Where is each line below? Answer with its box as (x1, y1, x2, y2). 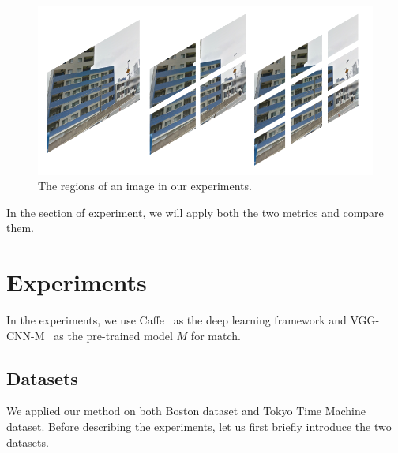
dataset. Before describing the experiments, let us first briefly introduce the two (6, 418, 392, 435)
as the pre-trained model (54, 327, 173, 343)
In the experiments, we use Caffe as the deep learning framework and (6, 312, 347, 328)
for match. (190, 327, 241, 343)
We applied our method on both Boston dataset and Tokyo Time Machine (6, 402, 366, 419)
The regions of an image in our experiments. (38, 178, 252, 194)
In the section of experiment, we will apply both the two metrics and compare (6, 204, 384, 220)
